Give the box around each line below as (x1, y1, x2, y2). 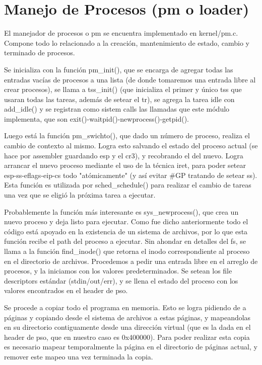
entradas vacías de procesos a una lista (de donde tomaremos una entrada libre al (4, 74, 256, 84)
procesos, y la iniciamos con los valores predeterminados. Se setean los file (4, 265, 232, 276)
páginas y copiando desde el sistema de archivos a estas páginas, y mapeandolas (4, 312, 251, 322)
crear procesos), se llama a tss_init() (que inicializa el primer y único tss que (4, 84, 242, 95)
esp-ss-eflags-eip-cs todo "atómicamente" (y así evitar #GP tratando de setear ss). (4, 169, 257, 180)
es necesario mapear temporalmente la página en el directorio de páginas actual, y (4, 341, 257, 352)
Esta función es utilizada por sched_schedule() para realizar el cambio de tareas (4, 179, 251, 190)
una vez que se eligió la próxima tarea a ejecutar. (4, 190, 156, 200)
